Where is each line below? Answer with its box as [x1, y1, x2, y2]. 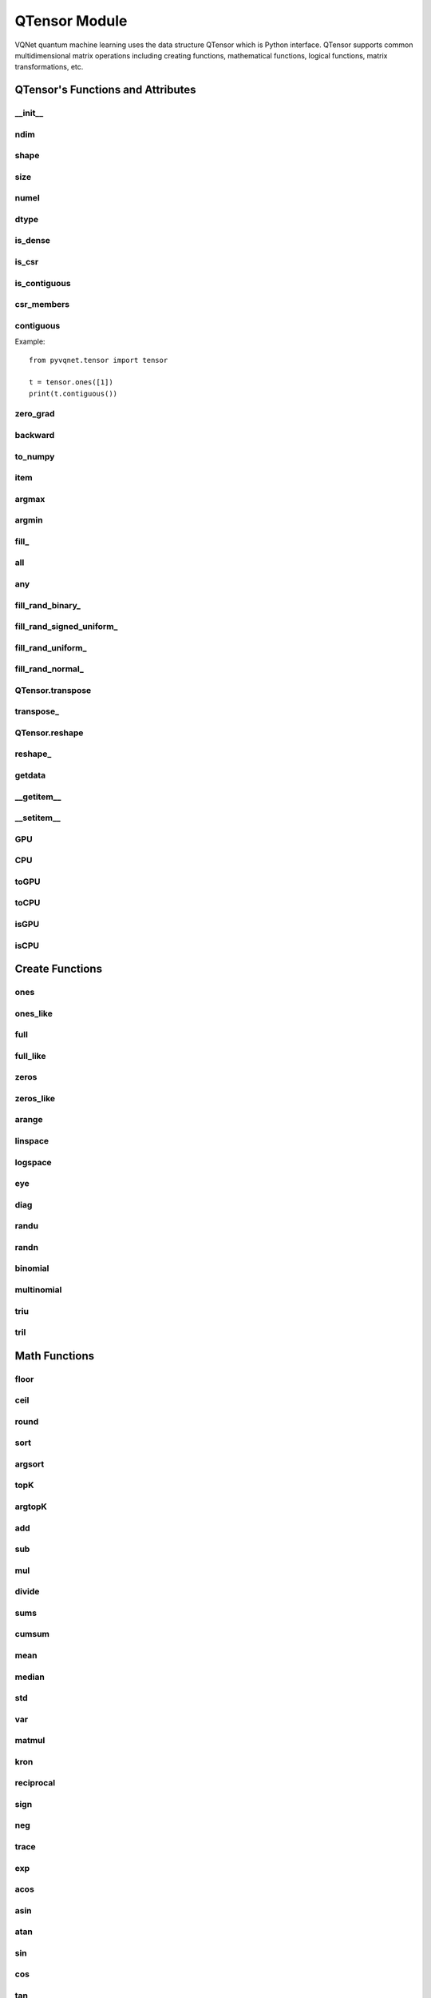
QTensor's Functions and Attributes [14, 83, 196, 97]
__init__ [14, 108, 44, 119]
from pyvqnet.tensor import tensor [29, 356, 168, 364]
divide [14, 1586, 40, 1598]
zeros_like [14, 1093, 56, 1104]
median [14, 1671, 45, 1682]
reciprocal [14, 1777, 56, 1789]
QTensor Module [14, 12, 128, 30]
